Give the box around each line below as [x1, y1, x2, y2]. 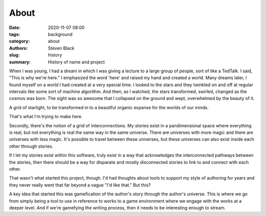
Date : [9, 25, 21, 31]
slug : [9, 52, 20, 58]
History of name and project [48, 59, 105, 65]
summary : [9, 59, 31, 65]
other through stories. [9, 143, 54, 149]
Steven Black [48, 45, 75, 51]
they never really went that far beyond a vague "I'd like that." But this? [9, 182, 151, 188]
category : [9, 38, 30, 44]
